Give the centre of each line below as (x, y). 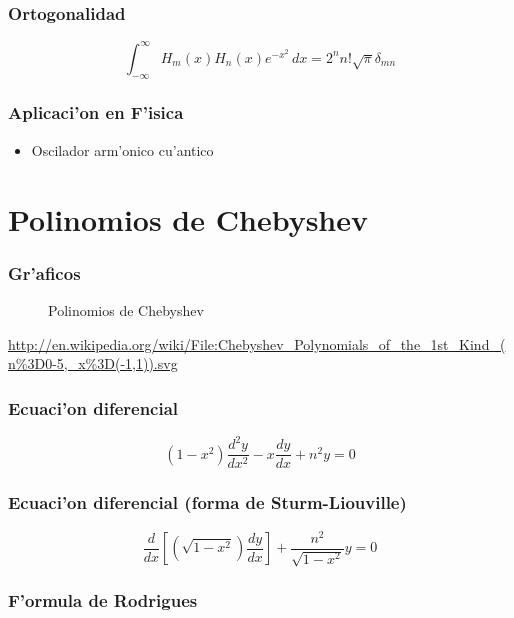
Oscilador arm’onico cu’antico (122, 149)
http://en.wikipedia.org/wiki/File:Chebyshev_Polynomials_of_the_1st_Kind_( (257, 343)
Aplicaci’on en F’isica (96, 112)
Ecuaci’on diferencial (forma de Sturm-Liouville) (207, 502)
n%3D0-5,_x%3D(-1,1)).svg (93, 363)
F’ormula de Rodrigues (103, 600)
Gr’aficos (44, 272)
